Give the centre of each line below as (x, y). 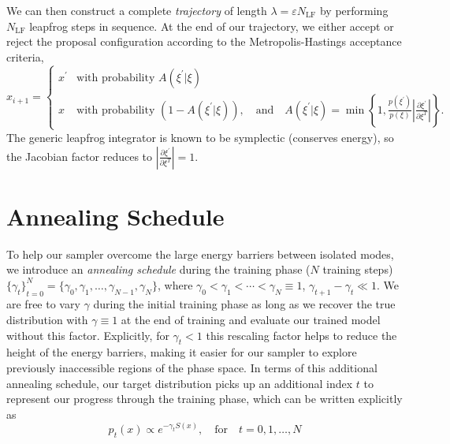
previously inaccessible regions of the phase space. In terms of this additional (192, 368)
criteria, (25, 56)
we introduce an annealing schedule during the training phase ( (158, 269)
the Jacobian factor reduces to (80, 156)
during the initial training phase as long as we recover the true (244, 304)
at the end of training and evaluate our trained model (251, 320)
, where (175, 284)
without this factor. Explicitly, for (88, 335)
